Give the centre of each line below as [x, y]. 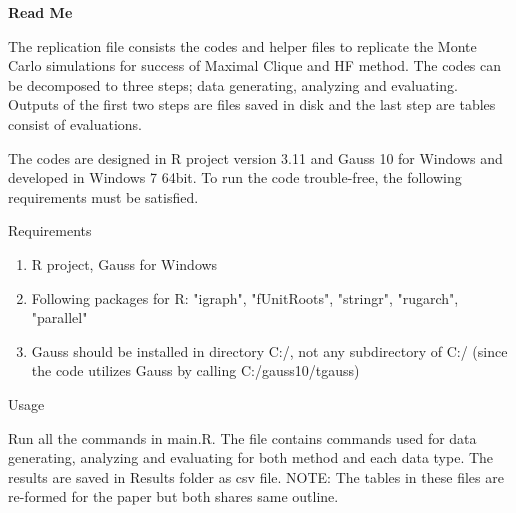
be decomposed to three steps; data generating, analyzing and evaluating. [233, 84]
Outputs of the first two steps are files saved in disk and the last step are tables [252, 104]
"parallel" [59, 317]
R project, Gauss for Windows [124, 263]
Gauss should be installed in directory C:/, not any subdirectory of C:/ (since [269, 350]
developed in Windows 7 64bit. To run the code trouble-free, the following [235, 177]
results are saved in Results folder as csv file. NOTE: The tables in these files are [256, 476]
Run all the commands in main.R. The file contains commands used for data [242, 437]
